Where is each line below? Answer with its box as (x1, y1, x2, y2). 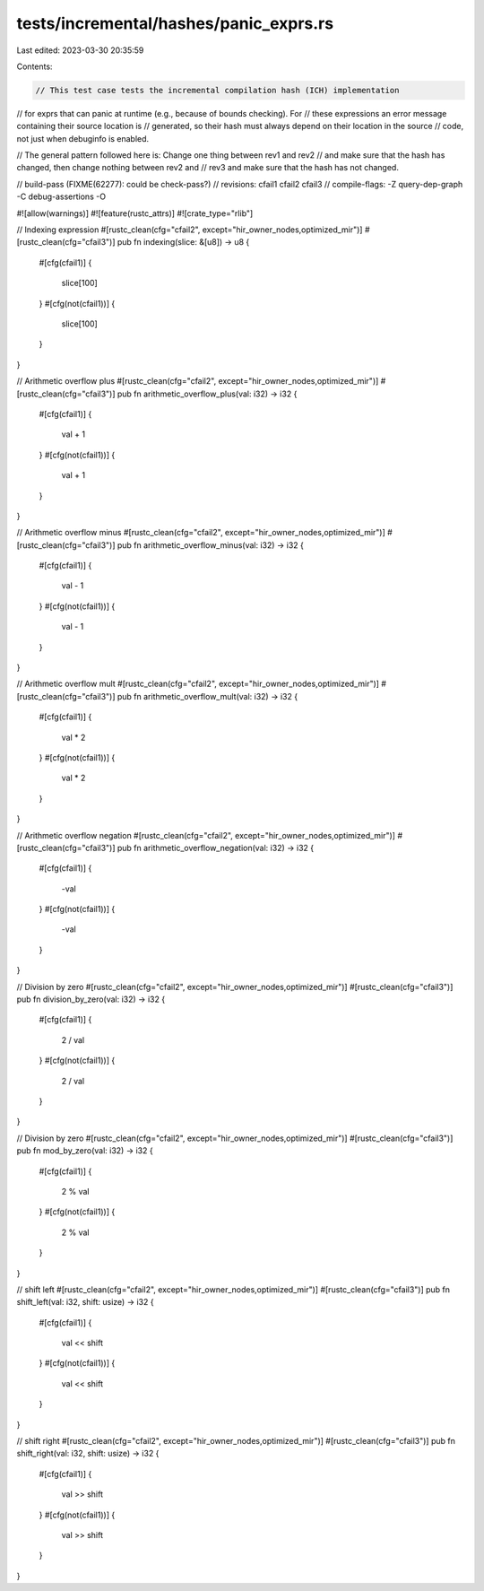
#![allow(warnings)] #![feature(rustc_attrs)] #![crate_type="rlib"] (16, 207, 254, 219)
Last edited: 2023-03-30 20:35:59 (16, 45, 144, 56)
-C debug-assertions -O (16, 191, 107, 202)
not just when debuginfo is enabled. (16, 133, 150, 143)
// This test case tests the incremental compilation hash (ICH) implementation (35, 85, 400, 95)
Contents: (16, 61, 53, 72)
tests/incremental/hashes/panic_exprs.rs (16, 13, 334, 33)
